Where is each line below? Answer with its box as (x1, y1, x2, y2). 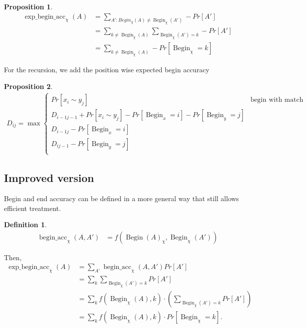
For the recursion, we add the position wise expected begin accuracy (4, 64, 210, 74)
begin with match (250, 96, 304, 104)
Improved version (4, 170, 94, 185)
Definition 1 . (4, 219, 47, 230)
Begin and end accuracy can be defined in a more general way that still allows (4, 193, 239, 204)
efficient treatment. (4, 203, 61, 213)
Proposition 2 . (4, 81, 53, 91)
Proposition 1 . (4, 1, 53, 11)
